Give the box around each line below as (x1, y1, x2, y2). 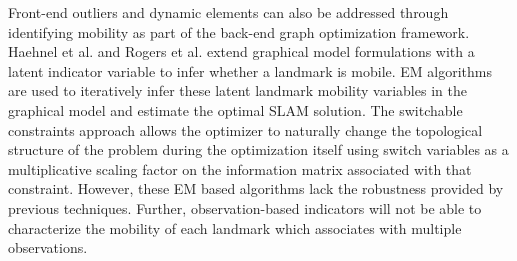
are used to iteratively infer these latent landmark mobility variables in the (8, 80, 467, 101)
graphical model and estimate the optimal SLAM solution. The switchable (8, 99, 463, 120)
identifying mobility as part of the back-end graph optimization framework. (8, 21, 470, 42)
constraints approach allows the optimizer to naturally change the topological (8, 119, 483, 140)
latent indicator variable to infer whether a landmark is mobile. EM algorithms (8, 60, 493, 81)
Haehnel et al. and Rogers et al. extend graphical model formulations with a (8, 41, 475, 62)
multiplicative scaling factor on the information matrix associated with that (8, 158, 472, 179)
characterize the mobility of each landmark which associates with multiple (8, 217, 462, 238)
